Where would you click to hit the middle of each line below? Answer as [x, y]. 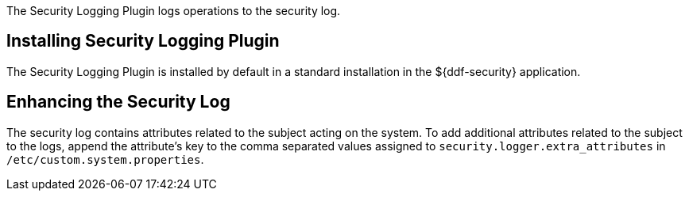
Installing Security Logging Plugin [143, 41]
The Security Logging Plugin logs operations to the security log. [174, 11]
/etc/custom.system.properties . [105, 159]
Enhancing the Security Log [118, 102]
